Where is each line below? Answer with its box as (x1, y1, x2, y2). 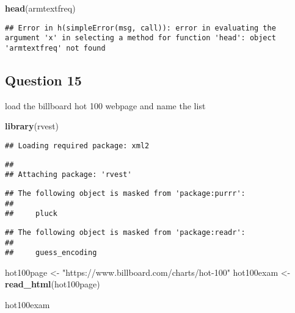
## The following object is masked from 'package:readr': (5, 228, 246, 237)
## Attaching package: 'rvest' (5, 170, 132, 179)
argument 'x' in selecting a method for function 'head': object (5, 34, 276, 43)
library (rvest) (5, 120, 59, 132)
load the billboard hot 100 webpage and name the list (5, 99, 206, 112)
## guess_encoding (5, 248, 97, 257)
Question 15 (5, 70, 82, 89)
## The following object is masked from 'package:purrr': (5, 189, 246, 198)
